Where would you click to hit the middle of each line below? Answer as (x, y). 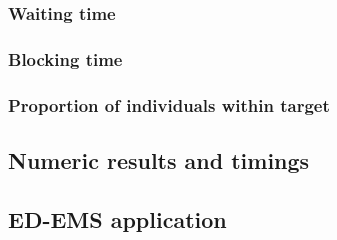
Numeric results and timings (159, 159)
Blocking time (65, 58)
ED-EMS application (117, 218)
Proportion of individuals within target (169, 104)
